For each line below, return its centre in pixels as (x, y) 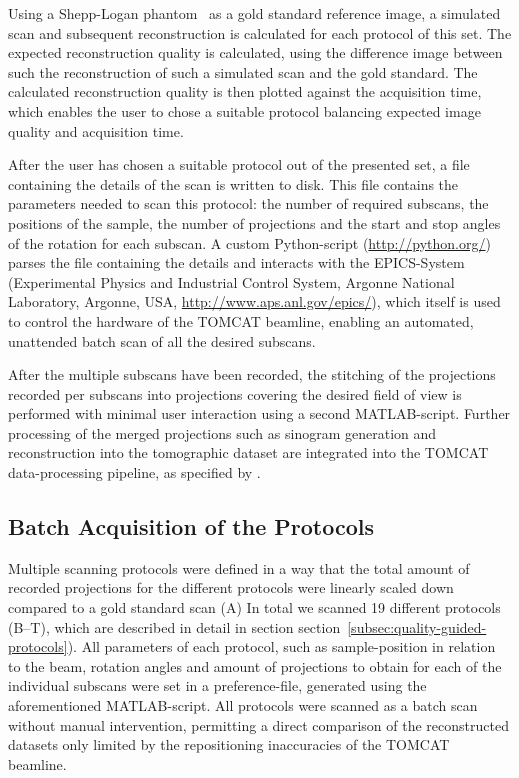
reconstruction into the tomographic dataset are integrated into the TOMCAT (248, 452)
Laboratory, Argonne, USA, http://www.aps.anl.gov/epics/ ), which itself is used (254, 301)
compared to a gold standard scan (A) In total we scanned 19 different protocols (254, 607)
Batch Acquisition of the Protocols (191, 526)
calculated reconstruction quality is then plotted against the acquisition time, (245, 91)
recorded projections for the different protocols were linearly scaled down (231, 587)
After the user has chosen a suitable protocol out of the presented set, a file (239, 164)
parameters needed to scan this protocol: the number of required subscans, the (248, 203)
